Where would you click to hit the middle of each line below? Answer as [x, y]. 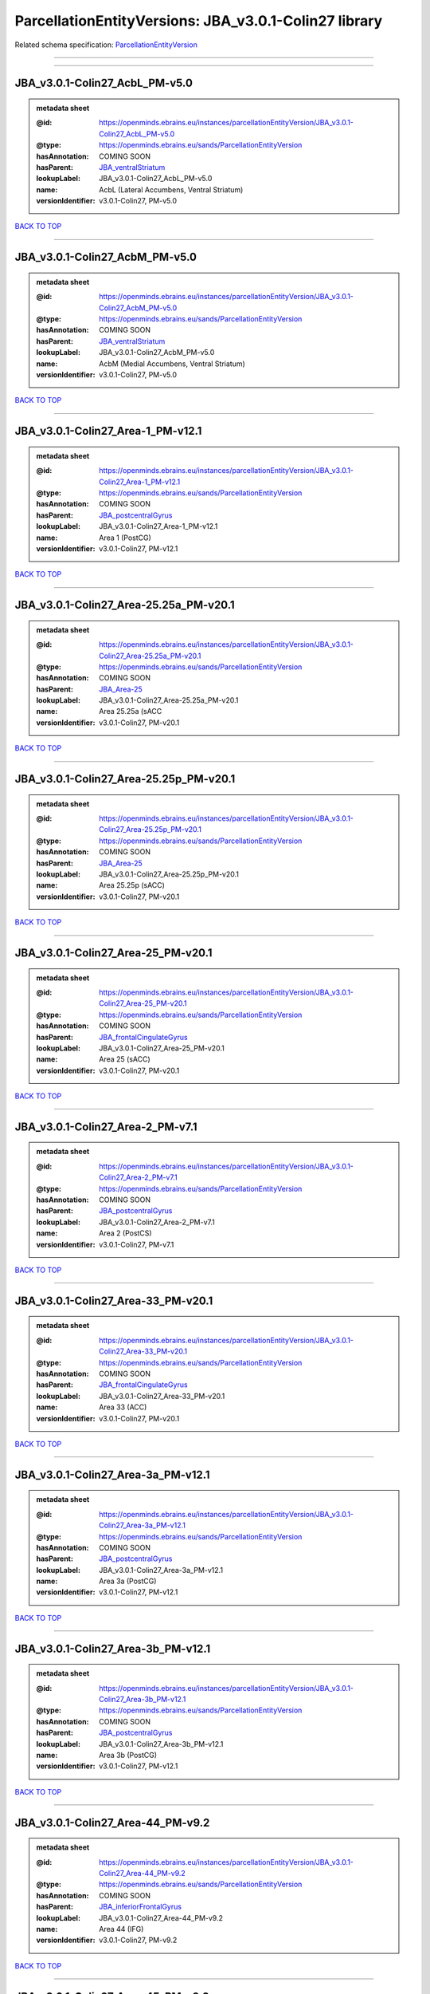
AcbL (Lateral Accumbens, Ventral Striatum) [171, 189]
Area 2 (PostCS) [125, 1233]
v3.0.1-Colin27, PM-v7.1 [137, 1244]
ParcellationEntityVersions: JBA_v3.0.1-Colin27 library [199, 21]
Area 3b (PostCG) [128, 1755]
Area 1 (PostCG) [125, 538]
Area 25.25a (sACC [131, 711]
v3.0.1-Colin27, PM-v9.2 [138, 1940]
